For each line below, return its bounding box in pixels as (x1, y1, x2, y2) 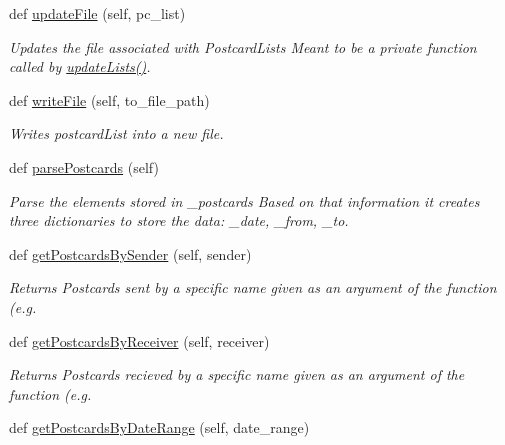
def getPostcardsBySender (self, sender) (9, 243, 252, 264)
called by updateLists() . (9, 56, 151, 77)
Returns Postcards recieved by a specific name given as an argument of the (9, 364, 465, 385)
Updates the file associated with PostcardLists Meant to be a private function (9, 36, 477, 57)
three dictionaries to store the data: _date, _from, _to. (9, 210, 349, 231)
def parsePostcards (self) (9, 156, 159, 177)
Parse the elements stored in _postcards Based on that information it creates (9, 190, 480, 211)
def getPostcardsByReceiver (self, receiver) (9, 330, 270, 351)
